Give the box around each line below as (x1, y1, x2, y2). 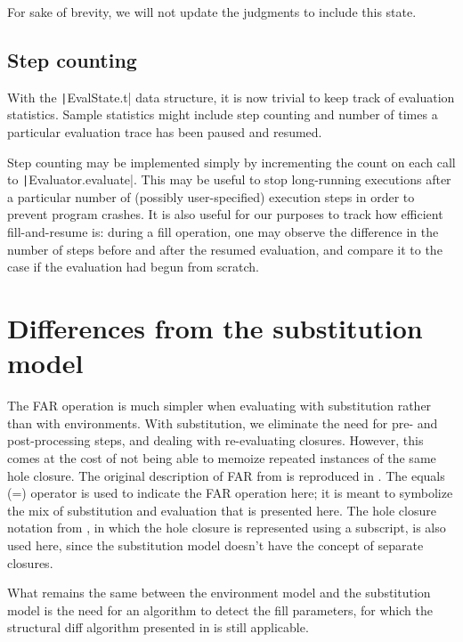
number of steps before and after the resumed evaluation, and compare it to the (7, 240, 443, 258)
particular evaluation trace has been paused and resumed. (7, 123, 322, 142)
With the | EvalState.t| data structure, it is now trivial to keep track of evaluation (7, 87, 455, 106)
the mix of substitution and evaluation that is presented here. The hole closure (7, 500, 436, 519)
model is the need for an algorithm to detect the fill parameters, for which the (7, 600, 433, 619)
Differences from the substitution (7, 310, 423, 346)
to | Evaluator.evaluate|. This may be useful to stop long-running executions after (7, 170, 451, 189)
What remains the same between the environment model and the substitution (7, 583, 431, 602)
